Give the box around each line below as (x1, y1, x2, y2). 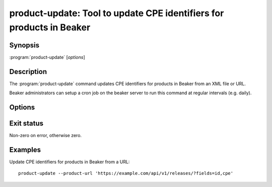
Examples (9, 145, 41, 154)
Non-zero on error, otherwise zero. (9, 133, 82, 139)
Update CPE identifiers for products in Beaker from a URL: (9, 159, 130, 165)
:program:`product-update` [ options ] (9, 54, 85, 60)
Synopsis (9, 41, 40, 49)
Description (9, 67, 47, 76)
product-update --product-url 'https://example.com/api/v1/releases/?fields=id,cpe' (18, 170, 234, 176)
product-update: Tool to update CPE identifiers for (9, 8, 224, 19)
